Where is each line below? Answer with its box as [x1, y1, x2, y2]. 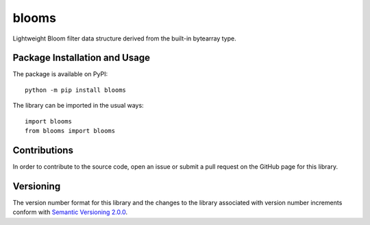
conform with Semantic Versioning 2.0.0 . [12, 208, 128, 216]
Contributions [12, 144, 73, 156]
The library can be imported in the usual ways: [12, 102, 144, 110]
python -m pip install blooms [25, 86, 127, 94]
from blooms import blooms [25, 127, 116, 135]
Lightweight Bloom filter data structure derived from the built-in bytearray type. [12, 34, 236, 43]
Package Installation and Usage [12, 52, 151, 64]
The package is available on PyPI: [12, 70, 108, 78]
